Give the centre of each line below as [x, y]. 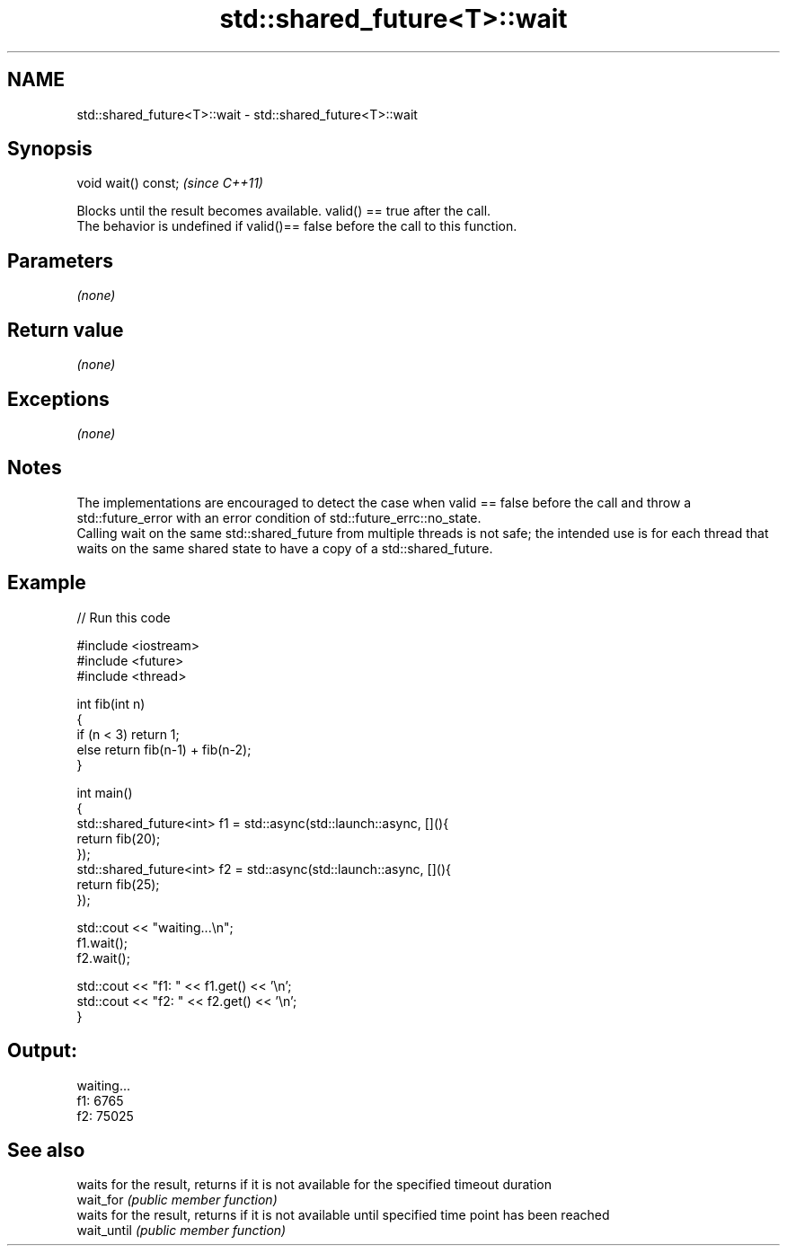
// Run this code [124, 617]
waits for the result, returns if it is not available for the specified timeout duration [314, 1185]
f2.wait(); [103, 957]
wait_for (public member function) [177, 1200]
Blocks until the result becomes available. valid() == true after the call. [284, 211]
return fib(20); [119, 838]
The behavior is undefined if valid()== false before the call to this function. [297, 226]
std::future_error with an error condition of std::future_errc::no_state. [279, 517]
